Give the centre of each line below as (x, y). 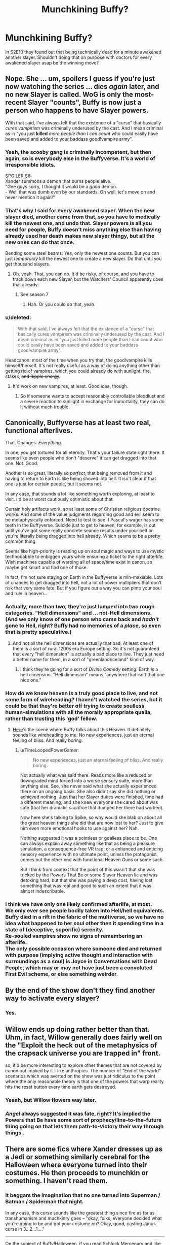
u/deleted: (18, 317)
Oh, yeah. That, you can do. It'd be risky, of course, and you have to (83, 274)
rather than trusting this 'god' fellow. (51, 718)
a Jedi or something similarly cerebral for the (78, 1157)
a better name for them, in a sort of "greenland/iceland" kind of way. (84, 659)
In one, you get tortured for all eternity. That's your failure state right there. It (85, 452)
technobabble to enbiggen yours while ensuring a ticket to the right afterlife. (84, 556)
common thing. (21, 541)
